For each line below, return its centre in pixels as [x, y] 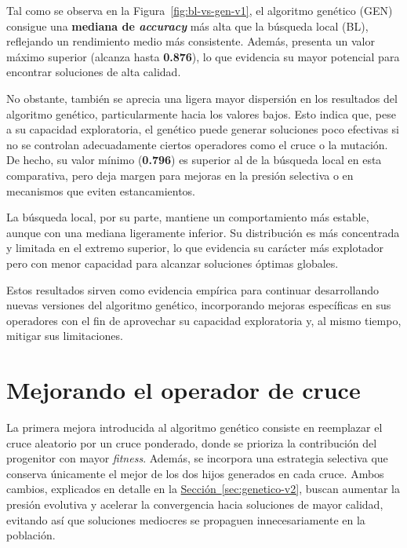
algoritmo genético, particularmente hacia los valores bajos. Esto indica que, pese [201, 113]
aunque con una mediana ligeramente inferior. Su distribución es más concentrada [203, 232]
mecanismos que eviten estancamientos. [101, 190]
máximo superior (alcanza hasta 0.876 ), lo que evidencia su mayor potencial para [203, 56]
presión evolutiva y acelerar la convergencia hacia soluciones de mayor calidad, [195, 504]
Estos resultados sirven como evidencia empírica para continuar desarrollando [193, 289]
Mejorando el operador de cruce [184, 390]
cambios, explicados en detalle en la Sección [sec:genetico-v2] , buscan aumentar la [203, 489]
